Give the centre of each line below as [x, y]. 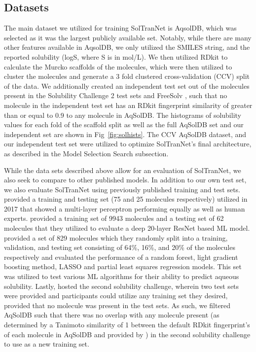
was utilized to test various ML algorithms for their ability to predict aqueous [122, 276]
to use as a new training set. [47, 344]
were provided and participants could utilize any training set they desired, [116, 296]
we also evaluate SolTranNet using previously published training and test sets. [122, 189]
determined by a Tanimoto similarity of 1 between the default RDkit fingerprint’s [127, 325]
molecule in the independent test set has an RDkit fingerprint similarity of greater [128, 105]
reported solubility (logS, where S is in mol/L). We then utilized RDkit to [116, 56]
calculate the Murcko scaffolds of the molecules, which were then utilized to [118, 66]
